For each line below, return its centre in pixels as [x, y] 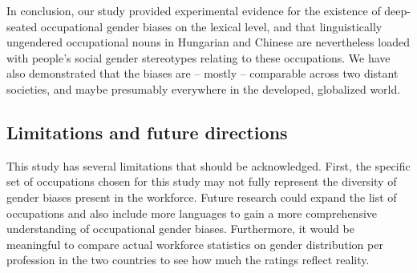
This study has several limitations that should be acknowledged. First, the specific [208, 165]
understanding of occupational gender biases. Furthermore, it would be [180, 229]
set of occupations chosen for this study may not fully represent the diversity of [202, 181]
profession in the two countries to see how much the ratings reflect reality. [188, 260]
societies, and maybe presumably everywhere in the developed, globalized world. [204, 88]
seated [22, 26]
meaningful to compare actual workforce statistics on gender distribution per [195, 244]
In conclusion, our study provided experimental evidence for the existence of [194, 10]
